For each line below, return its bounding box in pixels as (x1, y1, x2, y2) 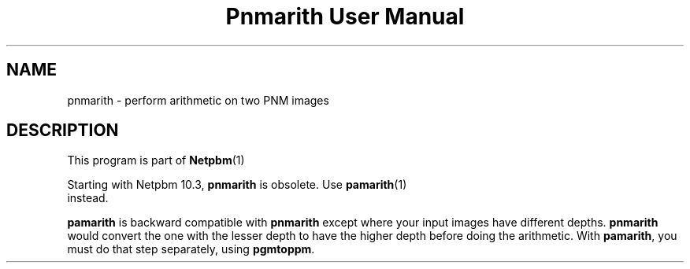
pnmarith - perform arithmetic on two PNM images (67, 93, 329, 107)
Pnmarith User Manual (225, 3, 465, 30)
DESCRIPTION (6, 120, 119, 141)
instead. (67, 191, 109, 205)
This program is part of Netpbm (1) (67, 153, 245, 168)
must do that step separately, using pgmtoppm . (67, 242, 315, 256)
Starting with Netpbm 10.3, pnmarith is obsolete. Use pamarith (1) (67, 178, 407, 192)
